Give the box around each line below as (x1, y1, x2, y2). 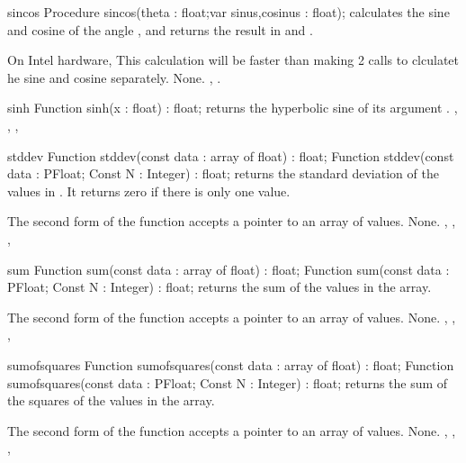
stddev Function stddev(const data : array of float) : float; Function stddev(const (7, 146, 454, 165)
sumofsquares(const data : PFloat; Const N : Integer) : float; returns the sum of (7, 373, 448, 392)
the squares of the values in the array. (7, 391, 215, 410)
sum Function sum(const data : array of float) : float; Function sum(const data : (7, 259, 450, 278)
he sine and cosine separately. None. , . (7, 68, 221, 86)
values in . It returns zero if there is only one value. (7, 181, 291, 200)
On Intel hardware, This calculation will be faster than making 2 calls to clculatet (7, 50, 460, 69)
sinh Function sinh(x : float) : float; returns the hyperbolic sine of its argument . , (7, 98, 458, 117)
